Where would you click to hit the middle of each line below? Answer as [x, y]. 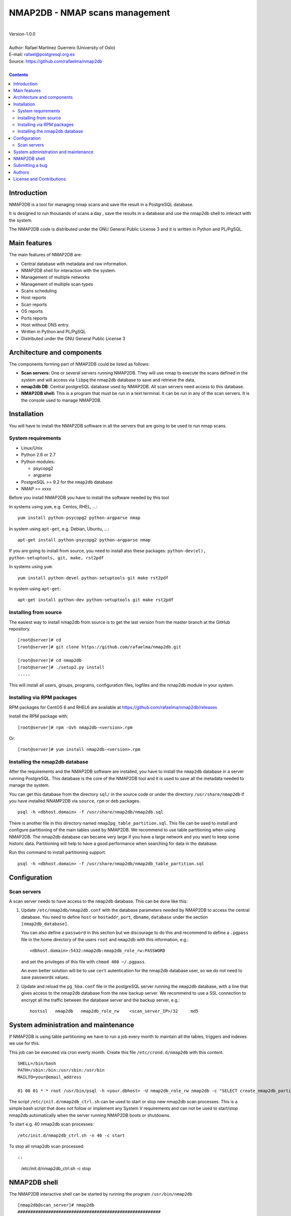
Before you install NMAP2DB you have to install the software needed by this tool [89, 498]
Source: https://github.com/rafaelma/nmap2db [56, 61]
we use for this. [24, 1043]
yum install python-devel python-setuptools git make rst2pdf [93, 578]
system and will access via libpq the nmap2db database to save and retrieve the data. [108, 380]
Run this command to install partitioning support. [57, 852]
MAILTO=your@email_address [50, 1077]
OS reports [32, 311]
